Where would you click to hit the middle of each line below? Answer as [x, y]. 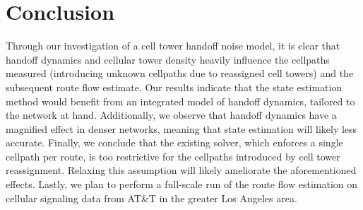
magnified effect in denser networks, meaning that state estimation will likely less [181, 128]
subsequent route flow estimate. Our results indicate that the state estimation [174, 87]
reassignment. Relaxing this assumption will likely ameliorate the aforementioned [181, 170]
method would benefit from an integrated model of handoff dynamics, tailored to [180, 101]
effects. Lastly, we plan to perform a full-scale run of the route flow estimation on [182, 184]
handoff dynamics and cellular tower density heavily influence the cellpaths [168, 59]
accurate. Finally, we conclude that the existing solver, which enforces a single [174, 142]
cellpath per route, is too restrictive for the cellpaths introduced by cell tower [173, 156]
